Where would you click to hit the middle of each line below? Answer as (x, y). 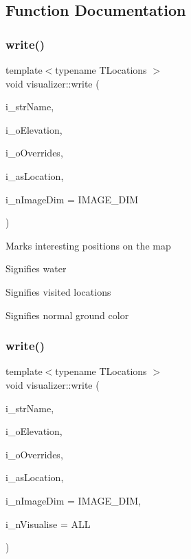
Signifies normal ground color (67, 315)
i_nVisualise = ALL (48, 524)
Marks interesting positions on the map (88, 245)
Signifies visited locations (58, 291)
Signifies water (36, 268)
